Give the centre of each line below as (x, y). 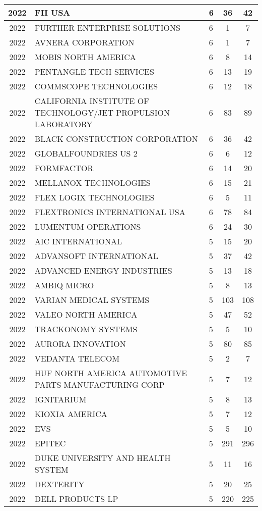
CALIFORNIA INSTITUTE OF (92, 101)
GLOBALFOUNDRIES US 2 (86, 153)
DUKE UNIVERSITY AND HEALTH (103, 458)
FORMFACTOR (64, 168)
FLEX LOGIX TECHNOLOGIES (94, 197)
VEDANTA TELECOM (77, 358)
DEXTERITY (59, 484)
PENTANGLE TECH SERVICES (94, 71)
